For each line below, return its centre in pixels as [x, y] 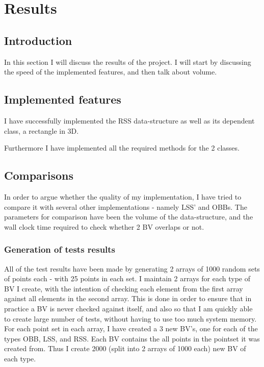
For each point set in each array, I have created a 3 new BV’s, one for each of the [131, 328]
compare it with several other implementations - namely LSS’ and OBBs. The [126, 206]
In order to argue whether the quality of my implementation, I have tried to [123, 196]
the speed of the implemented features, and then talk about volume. [111, 72]
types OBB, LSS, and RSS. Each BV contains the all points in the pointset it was [132, 338]
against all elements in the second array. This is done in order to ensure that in [128, 298]
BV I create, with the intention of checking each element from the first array [124, 288]
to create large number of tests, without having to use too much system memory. [130, 318]
